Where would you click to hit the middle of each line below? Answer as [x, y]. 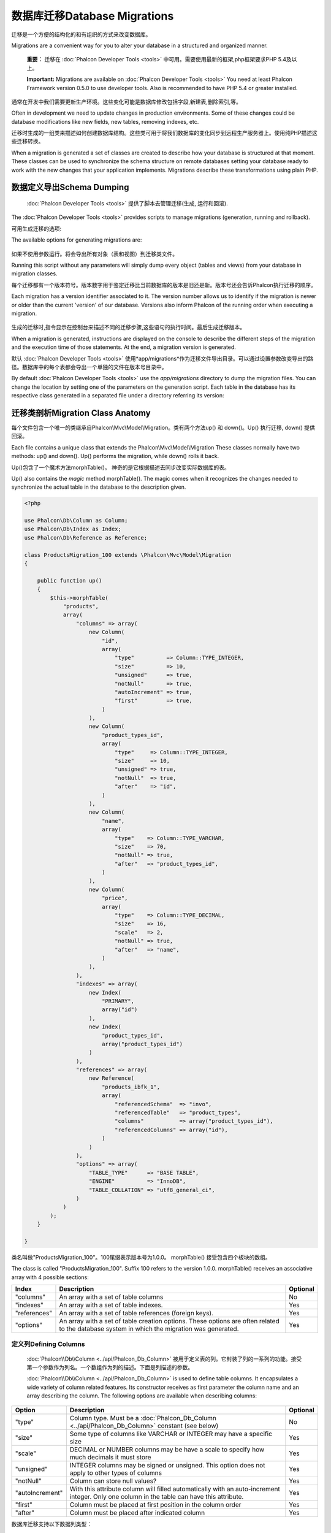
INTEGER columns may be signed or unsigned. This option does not [167, 1465]
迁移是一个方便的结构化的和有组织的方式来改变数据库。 [81, 34]
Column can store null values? [113, 1481]
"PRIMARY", [118, 1001]
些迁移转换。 [28, 142]
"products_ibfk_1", [131, 1087]
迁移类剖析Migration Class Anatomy [81, 413]
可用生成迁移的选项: [36, 228]
